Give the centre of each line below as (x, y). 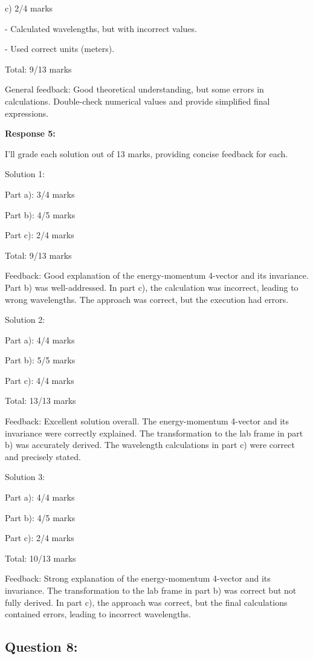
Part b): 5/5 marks (40, 360)
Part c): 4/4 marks (40, 380)
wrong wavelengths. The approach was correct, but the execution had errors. (147, 299)
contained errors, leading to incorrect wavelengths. (98, 614)
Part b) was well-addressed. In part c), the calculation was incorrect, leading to (152, 287)
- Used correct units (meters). (60, 49)
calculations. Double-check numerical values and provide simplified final (137, 101)
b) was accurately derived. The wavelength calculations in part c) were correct (150, 445)
